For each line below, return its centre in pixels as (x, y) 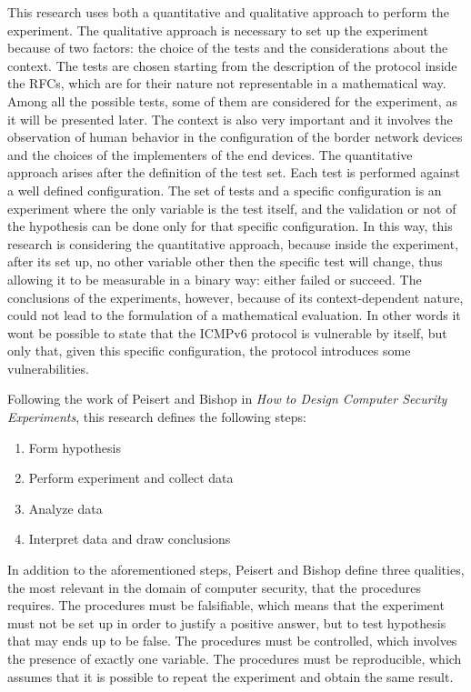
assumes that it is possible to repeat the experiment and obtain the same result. (230, 676)
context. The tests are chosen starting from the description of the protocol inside (232, 65)
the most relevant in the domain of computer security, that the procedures (215, 587)
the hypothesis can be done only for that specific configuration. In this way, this (230, 226)
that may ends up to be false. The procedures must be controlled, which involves (232, 641)
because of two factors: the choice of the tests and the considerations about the (228, 48)
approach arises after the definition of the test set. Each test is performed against (234, 172)
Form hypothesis (75, 447)
